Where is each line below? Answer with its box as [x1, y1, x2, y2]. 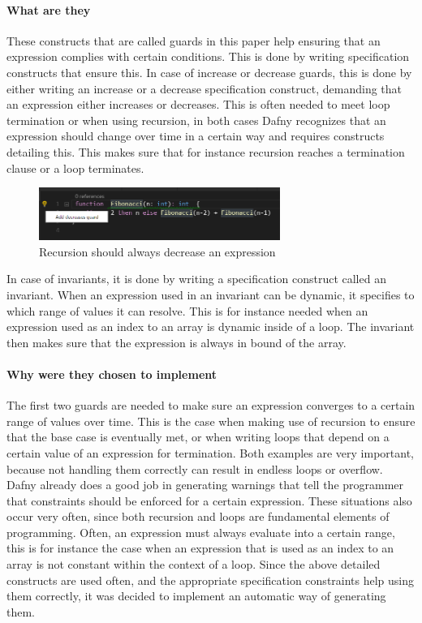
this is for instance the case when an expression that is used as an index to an [6, 539, 394, 556]
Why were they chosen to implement [6, 365, 217, 382]
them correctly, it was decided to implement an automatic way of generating [6, 587, 386, 604]
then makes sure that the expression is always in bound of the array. [6, 333, 347, 350]
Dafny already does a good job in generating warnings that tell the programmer [6, 476, 404, 493]
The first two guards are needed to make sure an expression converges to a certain [6, 397, 416, 414]
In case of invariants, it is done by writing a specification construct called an [6, 270, 386, 287]
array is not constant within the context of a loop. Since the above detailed [6, 556, 381, 573]
